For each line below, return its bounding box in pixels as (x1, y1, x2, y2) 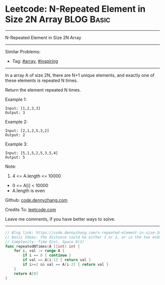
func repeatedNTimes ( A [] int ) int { (5, 244, 80, 249)
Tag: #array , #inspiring (12, 58, 58, 64)
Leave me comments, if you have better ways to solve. (5, 216, 115, 222)
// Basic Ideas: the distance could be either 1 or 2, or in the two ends (5, 235, 162, 239)
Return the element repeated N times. (5, 87, 81, 93)
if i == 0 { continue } (23, 253, 71, 258)
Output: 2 (5, 132, 26, 138)
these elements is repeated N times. (5, 77, 78, 83)
